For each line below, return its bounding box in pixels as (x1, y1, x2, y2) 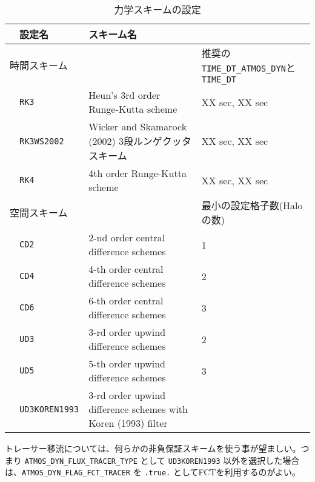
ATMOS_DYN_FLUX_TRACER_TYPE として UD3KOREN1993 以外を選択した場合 (24, 454, 300, 466)
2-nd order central (88, 230, 165, 244)
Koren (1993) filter (88, 416, 168, 430)
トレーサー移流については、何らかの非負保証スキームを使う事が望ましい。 (5, 442, 301, 454)
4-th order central (88, 262, 164, 276)
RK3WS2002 (19, 136, 64, 146)
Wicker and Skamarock (88, 119, 187, 133)
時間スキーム (10, 58, 68, 72)
